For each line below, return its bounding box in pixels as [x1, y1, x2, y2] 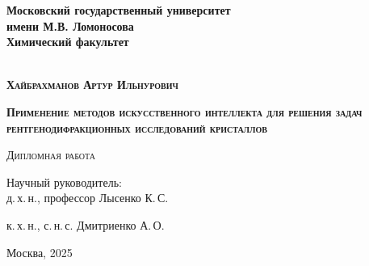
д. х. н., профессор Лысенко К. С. [6, 189, 169, 206]
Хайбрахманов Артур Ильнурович [6, 76, 178, 93]
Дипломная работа [6, 146, 95, 163]
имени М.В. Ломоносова [6, 17, 134, 34]
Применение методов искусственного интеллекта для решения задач [6, 103, 363, 120]
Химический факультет [6, 33, 129, 50]
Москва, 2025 [6, 243, 73, 260]
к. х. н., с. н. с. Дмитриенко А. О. [6, 216, 165, 233]
